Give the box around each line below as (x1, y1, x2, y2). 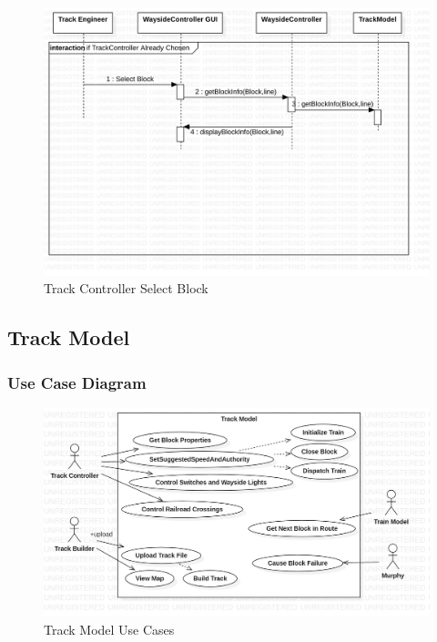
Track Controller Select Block (44, 279, 208, 298)
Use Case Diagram (7, 371, 147, 393)
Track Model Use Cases (44, 619, 175, 638)
